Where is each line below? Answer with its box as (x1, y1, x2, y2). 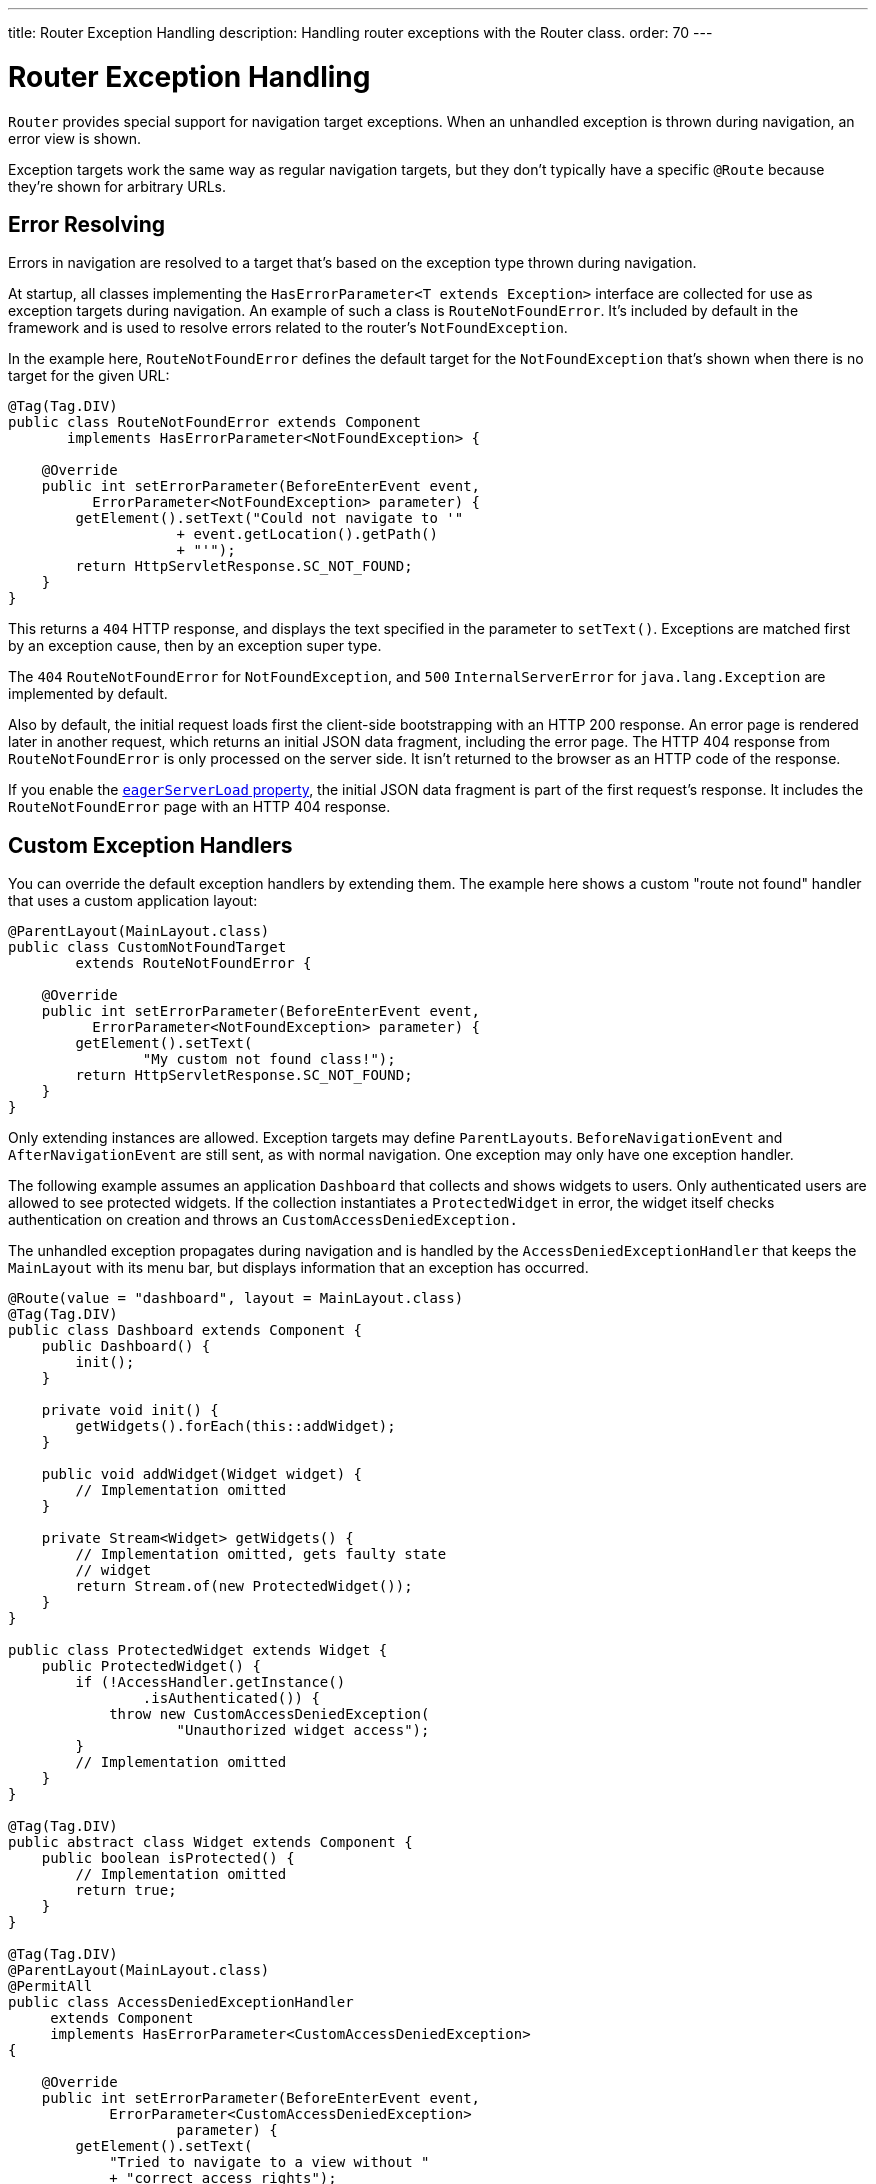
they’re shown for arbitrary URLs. (8, 177, 227, 195)
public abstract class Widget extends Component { (8, 1834, 413, 1851)
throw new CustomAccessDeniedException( (109, 1706, 430, 1723)
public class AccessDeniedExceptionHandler (8, 1994, 354, 2011)
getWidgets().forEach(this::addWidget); (75, 1418, 396, 1435)
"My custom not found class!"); (142, 1051, 396, 1068)
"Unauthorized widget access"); (176, 1722, 430, 1739)
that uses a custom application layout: (8, 892, 258, 910)
